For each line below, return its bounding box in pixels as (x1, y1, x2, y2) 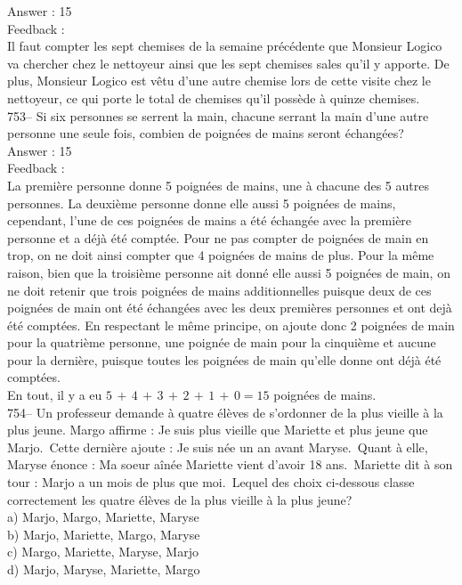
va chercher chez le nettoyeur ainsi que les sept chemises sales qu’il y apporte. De (7, 53, 450, 72)
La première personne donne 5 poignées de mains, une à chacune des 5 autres (7, 175, 429, 194)
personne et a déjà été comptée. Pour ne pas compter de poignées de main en (7, 228, 429, 247)
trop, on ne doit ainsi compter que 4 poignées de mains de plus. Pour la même (7, 246, 434, 264)
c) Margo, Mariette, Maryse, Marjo (7, 542, 199, 561)
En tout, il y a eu (7, 386, 102, 404)
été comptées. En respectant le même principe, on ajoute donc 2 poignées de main (7, 315, 455, 334)
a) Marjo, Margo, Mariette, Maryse (7, 508, 199, 526)
